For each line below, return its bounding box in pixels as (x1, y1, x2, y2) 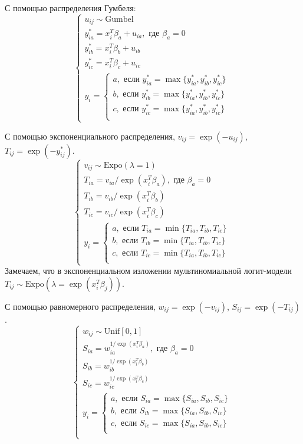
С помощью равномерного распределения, (5, 300, 156, 312)
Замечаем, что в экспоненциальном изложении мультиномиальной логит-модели (5, 264, 292, 277)
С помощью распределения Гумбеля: (5, 2, 136, 14)
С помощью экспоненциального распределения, (5, 130, 175, 142)
